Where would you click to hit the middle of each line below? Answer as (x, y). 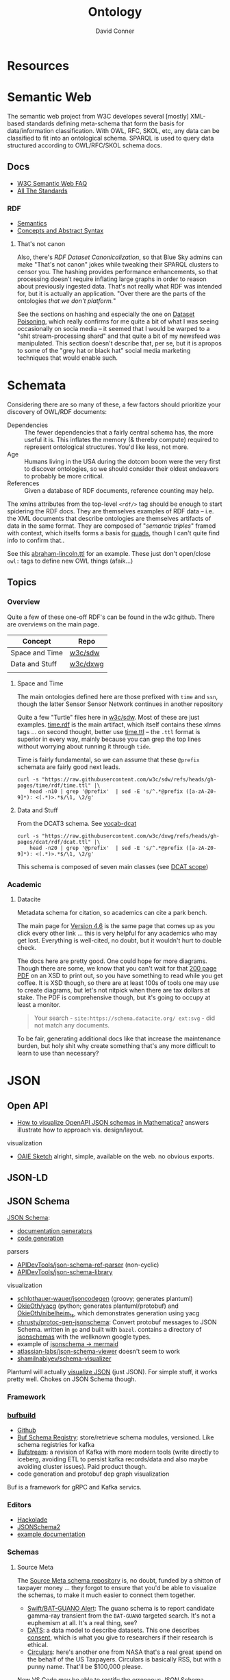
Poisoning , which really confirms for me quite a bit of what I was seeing (118, 321)
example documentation (51, 1534)
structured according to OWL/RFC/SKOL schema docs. (85, 145)
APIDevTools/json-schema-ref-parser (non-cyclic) (88, 1265)
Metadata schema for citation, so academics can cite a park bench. (112, 912)
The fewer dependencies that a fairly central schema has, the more (119, 432)
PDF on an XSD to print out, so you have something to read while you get (120, 975)
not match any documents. (72, 1025)
